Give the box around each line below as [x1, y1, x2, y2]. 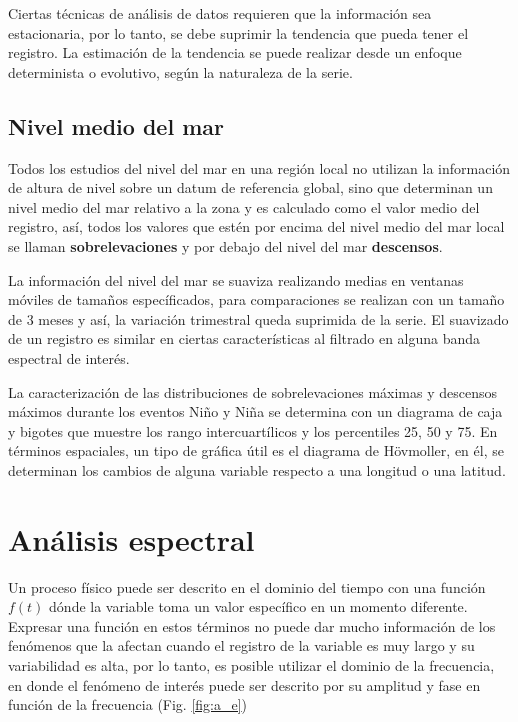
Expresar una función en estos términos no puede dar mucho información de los [8, 615, 496, 636]
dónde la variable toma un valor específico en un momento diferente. [49, 596, 468, 617]
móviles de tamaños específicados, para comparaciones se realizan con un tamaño [8, 289, 505, 310]
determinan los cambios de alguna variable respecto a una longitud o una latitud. [8, 459, 506, 480]
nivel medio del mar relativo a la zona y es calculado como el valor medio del [8, 196, 480, 217]
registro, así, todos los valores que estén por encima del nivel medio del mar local [8, 216, 505, 237]
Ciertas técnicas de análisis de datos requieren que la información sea [8, 3, 432, 23]
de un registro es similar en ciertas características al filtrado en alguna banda [8, 328, 481, 349]
